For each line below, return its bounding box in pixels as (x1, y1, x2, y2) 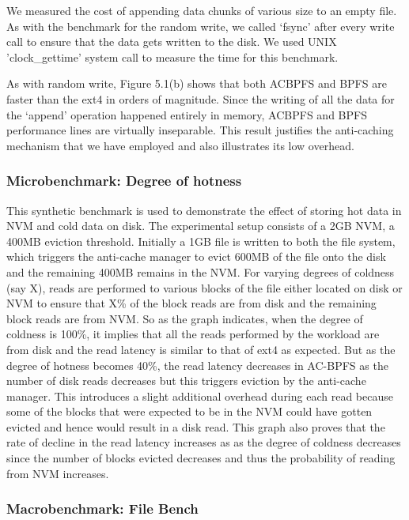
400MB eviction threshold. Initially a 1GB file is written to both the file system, (6, 232, 396, 249)
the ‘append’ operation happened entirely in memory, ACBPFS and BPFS (6, 106, 367, 122)
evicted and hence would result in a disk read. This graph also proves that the (6, 418, 385, 435)
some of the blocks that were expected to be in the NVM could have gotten (6, 403, 373, 420)
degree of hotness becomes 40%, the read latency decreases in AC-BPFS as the (6, 356, 388, 373)
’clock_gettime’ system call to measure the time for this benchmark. (6, 48, 339, 65)
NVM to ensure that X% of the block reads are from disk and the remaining (6, 295, 377, 311)
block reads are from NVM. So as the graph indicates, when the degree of (6, 310, 363, 326)
